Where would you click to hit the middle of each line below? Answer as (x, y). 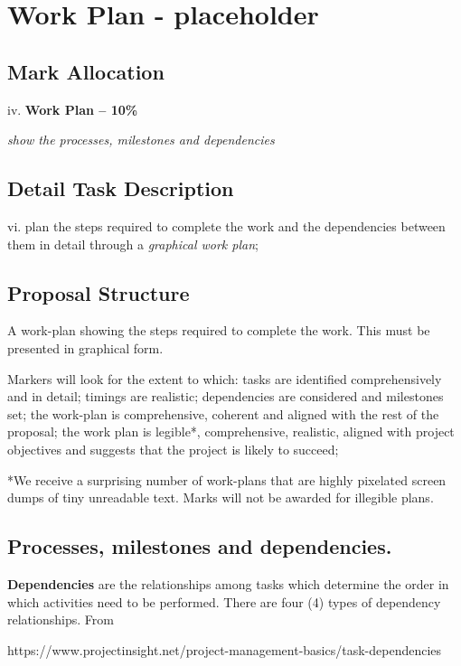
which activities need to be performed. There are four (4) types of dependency (224, 601)
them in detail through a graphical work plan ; (133, 244)
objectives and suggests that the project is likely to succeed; (173, 449)
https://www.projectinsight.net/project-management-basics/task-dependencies (225, 649)
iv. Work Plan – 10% (73, 109)
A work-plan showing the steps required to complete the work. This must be (219, 330)
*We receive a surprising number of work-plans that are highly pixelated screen (227, 479)
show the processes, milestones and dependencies (141, 140)
